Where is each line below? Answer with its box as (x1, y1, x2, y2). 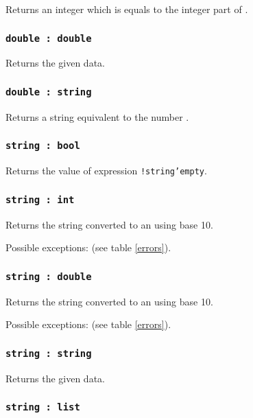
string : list (5, 402, 80, 413)
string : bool (5, 140, 80, 152)
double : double (5, 32, 92, 44)
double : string (5, 86, 92, 97)
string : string (5, 347, 92, 359)
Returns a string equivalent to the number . (5, 109, 189, 124)
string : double (5, 270, 92, 282)
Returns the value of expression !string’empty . (5, 163, 207, 178)
